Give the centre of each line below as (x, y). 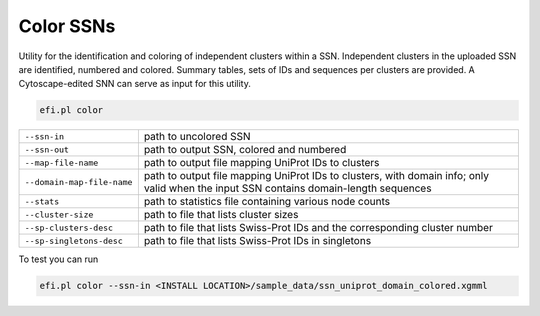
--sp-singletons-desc (74, 240)
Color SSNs (67, 26)
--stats (42, 201)
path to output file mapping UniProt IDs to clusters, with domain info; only (316, 176)
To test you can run (58, 259)
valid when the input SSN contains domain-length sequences (287, 188)
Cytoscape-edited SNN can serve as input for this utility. (135, 84)
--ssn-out (47, 149)
